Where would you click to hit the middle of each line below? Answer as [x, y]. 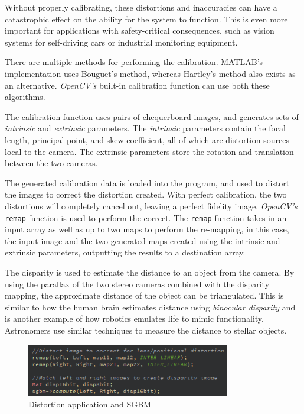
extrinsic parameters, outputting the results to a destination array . [125, 252]
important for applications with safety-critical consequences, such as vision [140, 30]
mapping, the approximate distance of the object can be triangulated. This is [144, 295]
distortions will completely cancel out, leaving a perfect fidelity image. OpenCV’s [151, 206]
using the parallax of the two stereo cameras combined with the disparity [137, 284]
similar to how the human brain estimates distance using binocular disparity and [150, 307]
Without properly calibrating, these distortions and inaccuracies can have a [141, 7]
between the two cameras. [51, 163]
